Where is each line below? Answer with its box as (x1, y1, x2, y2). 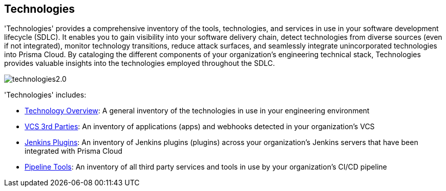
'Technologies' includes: (4, 90, 87, 100)
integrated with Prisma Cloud (25, 147, 122, 156)
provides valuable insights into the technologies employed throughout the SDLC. (4, 59, 275, 68)
